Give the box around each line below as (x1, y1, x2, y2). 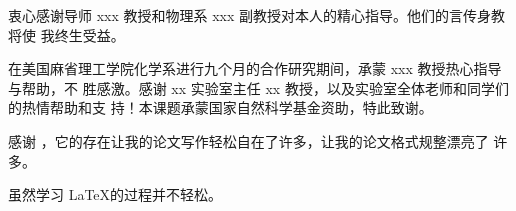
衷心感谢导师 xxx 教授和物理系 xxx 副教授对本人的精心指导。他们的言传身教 (8, 5, 505, 25)
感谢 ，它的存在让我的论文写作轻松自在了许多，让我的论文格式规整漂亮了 (8, 130, 489, 151)
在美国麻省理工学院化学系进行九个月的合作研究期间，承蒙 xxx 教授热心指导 (8, 58, 502, 79)
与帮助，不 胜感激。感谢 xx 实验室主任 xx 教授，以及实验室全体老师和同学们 (8, 77, 509, 98)
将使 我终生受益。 (8, 24, 125, 45)
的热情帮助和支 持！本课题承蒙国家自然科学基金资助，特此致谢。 (8, 97, 433, 118)
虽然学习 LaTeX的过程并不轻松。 (8, 184, 223, 205)
